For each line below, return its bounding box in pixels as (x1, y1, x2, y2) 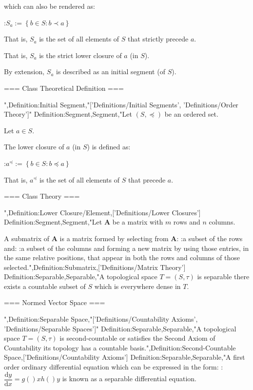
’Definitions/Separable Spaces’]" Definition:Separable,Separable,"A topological (4, 323, 236, 333)
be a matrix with (112, 217, 163, 227)
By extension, (4, 66, 45, 77)
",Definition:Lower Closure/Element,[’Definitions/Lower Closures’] (4, 207, 201, 217)
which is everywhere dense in (94, 281, 181, 291)
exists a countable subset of (4, 281, 86, 291)
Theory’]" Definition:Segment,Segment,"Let (4, 109, 132, 119)
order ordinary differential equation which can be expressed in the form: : (4, 362, 223, 372)
